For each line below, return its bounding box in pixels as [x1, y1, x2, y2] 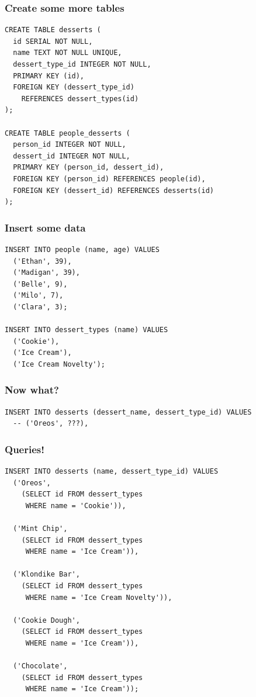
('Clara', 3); [13, 302, 68, 311]
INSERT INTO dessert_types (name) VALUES [5, 326, 168, 334]
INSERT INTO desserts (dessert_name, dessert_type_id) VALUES [5, 408, 252, 416]
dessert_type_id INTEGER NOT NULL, [13, 60, 151, 68]
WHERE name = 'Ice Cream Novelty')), [25, 593, 172, 602]
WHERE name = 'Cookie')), [25, 501, 126, 510]
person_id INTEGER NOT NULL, [13, 140, 126, 149]
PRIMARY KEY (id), [13, 71, 85, 80]
